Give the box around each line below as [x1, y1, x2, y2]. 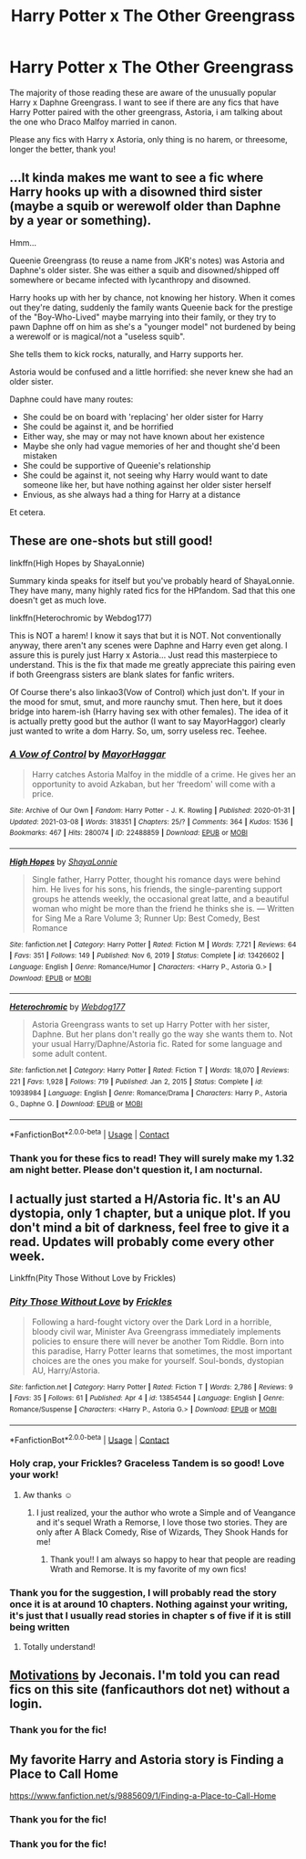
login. [9, 1696, 43, 1712]
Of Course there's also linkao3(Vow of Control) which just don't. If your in [9, 686, 285, 697]
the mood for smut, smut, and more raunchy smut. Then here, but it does [9, 696, 283, 707]
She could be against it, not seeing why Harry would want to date [22, 470, 269, 481]
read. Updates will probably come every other [9, 1234, 275, 1250]
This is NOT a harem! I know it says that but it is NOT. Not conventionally [9, 629, 282, 640]
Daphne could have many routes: [9, 394, 134, 405]
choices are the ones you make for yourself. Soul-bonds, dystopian [31, 1355, 284, 1366]
